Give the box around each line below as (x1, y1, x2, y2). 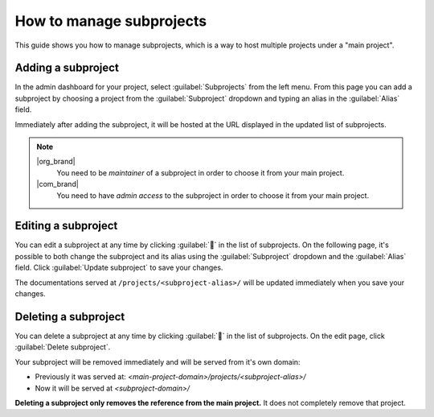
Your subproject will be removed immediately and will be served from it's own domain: (14, 357, 301, 366)
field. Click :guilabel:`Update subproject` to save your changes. (14, 262, 223, 273)
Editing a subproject (14, 219, 118, 233)
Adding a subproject (14, 61, 120, 75)
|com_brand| (36, 180, 80, 189)
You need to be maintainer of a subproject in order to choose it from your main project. (56, 167, 345, 177)
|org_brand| (36, 157, 76, 167)
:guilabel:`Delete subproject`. (14, 342, 111, 352)
